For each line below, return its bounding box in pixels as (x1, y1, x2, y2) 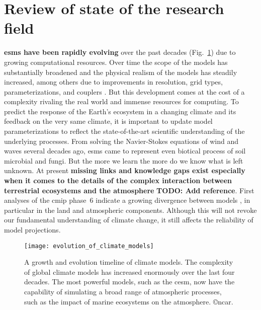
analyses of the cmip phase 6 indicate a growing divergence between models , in (4, 195, 250, 205)
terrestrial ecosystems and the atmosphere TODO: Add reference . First (4, 185, 254, 195)
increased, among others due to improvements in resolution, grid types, (4, 76, 223, 87)
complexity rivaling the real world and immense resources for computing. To (4, 96, 239, 107)
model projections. (4, 224, 61, 235)
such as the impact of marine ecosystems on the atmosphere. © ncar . (24, 296, 233, 306)
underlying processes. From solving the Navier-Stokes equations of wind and (4, 135, 238, 146)
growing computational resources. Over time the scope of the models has (4, 56, 228, 67)
